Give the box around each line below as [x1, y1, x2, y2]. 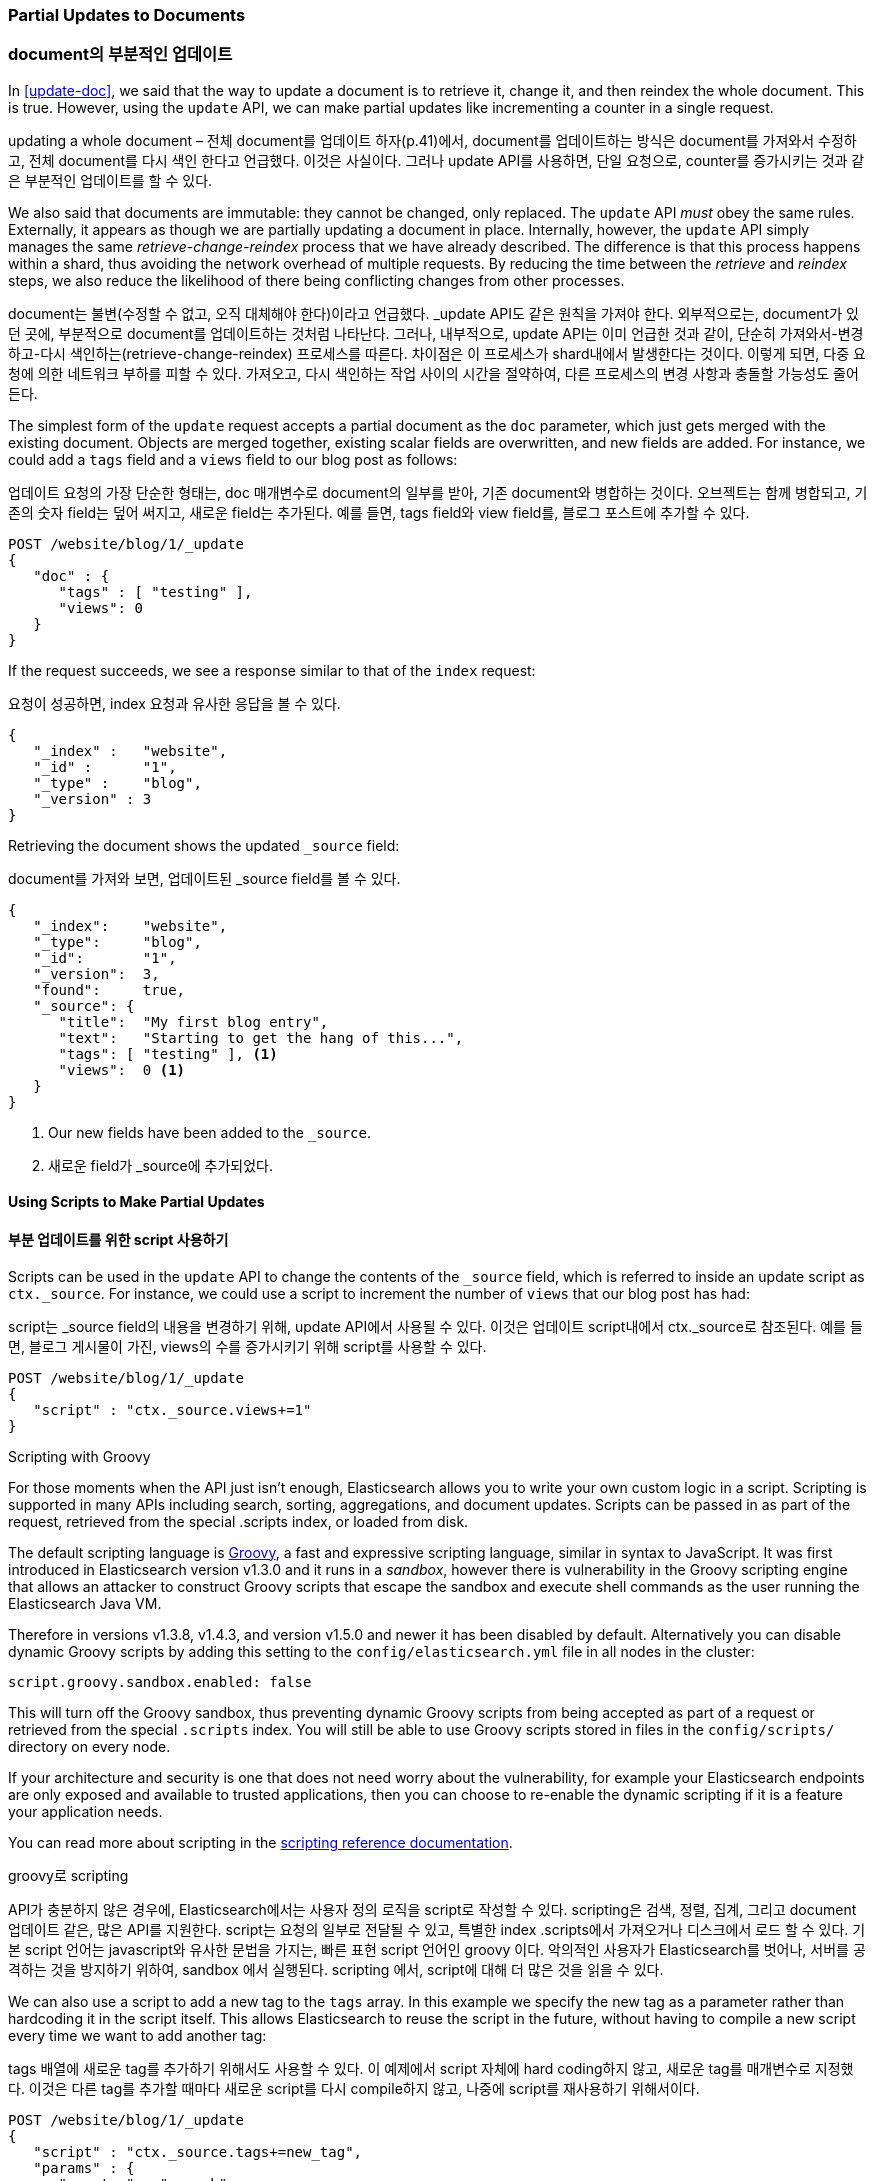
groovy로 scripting [8, 1866, 129, 1884]
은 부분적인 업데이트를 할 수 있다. [8, 171, 213, 189]
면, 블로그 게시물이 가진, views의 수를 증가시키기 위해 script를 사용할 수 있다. [8, 1337, 487, 1355]
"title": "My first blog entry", [58, 1013, 329, 1030]
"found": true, [33, 981, 186, 998]
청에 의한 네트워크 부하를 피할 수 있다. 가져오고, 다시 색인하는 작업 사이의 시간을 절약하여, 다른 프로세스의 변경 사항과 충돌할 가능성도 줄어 [8, 364, 859, 382]
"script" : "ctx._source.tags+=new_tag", [33, 2143, 363, 2160]
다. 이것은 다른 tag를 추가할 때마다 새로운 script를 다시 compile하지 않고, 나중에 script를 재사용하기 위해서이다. [8, 2079, 700, 2097]
